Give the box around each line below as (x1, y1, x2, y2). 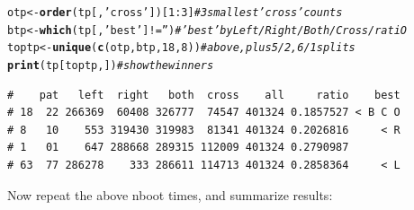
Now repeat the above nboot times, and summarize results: (7, 185, 333, 204)
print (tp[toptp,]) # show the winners (7, 58, 214, 72)
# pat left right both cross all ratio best (7, 88, 400, 101)
